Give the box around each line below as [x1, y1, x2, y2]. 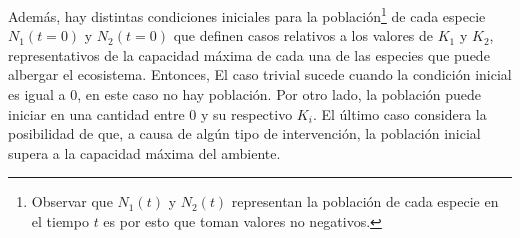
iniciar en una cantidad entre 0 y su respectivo [8, 103, 293, 124]
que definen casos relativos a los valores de [173, 25, 434, 46]
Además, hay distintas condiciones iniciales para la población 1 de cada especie [8, 3, 486, 26]
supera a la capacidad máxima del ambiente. [8, 142, 281, 163]
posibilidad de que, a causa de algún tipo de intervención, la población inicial [8, 123, 481, 144]
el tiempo [31, 211, 89, 231]
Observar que [31, 191, 113, 212]
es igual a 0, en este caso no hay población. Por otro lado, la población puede [8, 84, 482, 105]
